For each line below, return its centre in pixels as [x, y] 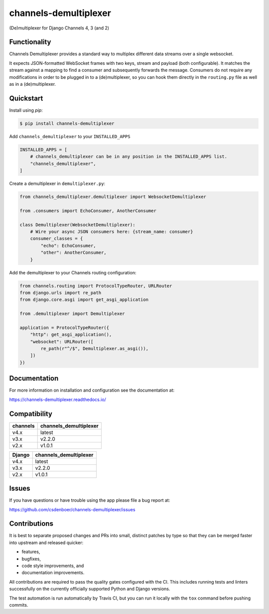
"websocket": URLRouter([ [62, 341]
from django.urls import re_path [61, 293]
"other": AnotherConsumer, [73, 253]
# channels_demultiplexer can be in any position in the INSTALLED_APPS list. [129, 157]
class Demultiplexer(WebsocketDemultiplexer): [77, 225]
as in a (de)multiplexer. [33, 84]
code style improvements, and [53, 566]
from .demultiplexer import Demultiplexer [72, 314]
